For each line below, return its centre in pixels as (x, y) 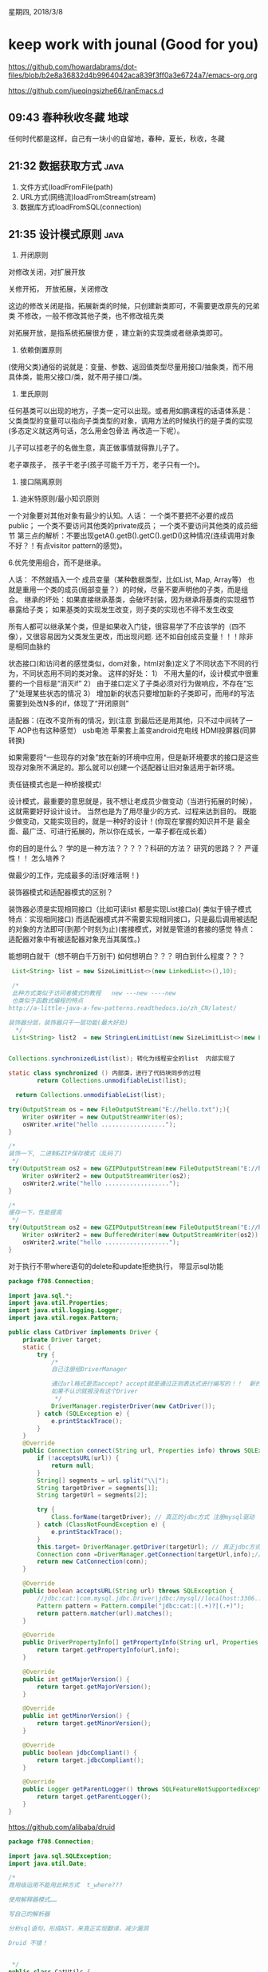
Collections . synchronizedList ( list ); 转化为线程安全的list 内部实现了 (122, 1059)
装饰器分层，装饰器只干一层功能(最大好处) (69, 1022)
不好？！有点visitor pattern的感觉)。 (67, 546)
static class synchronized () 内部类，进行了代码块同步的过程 (105, 1073)
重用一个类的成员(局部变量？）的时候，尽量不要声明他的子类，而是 (132, 590)
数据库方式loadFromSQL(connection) (81, 207)
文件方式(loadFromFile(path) (66, 187)
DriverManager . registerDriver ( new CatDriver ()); (133, 1406)
